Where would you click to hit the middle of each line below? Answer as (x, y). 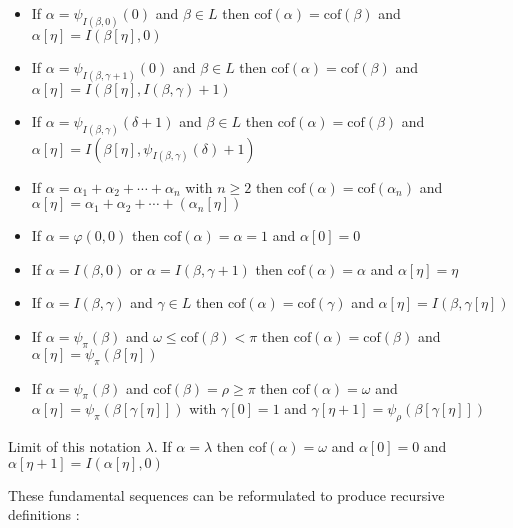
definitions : (44, 514)
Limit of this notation (74, 446)
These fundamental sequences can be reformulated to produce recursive (226, 494)
